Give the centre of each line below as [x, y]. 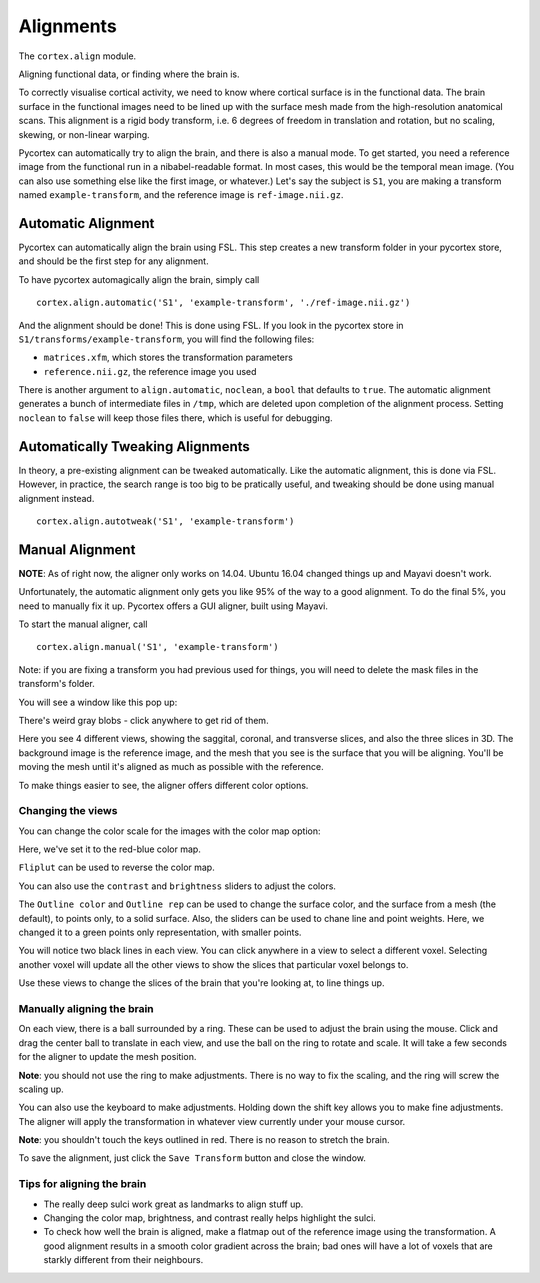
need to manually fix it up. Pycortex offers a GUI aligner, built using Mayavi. [173, 606]
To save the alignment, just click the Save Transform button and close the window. [192, 1158]
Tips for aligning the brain [82, 1184]
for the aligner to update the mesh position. [107, 1057]
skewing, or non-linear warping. [84, 134]
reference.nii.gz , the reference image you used [150, 371]
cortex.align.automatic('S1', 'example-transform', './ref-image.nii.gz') [223, 303]
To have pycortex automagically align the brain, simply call [139, 279]
